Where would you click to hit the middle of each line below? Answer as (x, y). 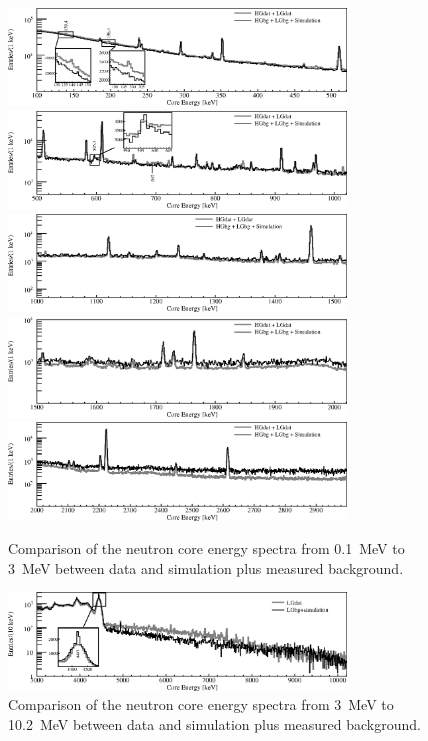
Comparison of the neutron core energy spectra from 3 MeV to (201, 704)
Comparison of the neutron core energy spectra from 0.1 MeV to (206, 548)
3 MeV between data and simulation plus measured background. (206, 567)
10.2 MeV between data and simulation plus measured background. (214, 723)
